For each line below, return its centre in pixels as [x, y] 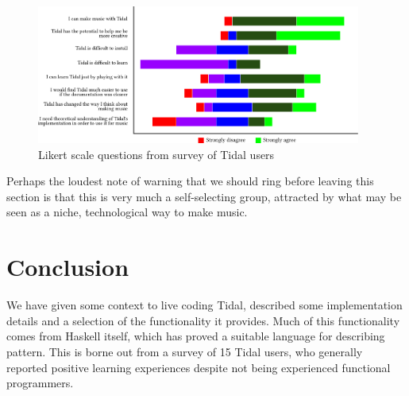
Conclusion [68, 267]
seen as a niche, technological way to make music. [127, 212]
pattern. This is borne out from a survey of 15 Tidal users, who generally [185, 351]
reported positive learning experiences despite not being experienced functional [199, 367]
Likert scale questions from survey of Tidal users [156, 154]
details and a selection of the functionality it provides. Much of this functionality [203, 320]
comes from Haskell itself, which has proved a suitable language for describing [196, 336]
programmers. [40, 383]
